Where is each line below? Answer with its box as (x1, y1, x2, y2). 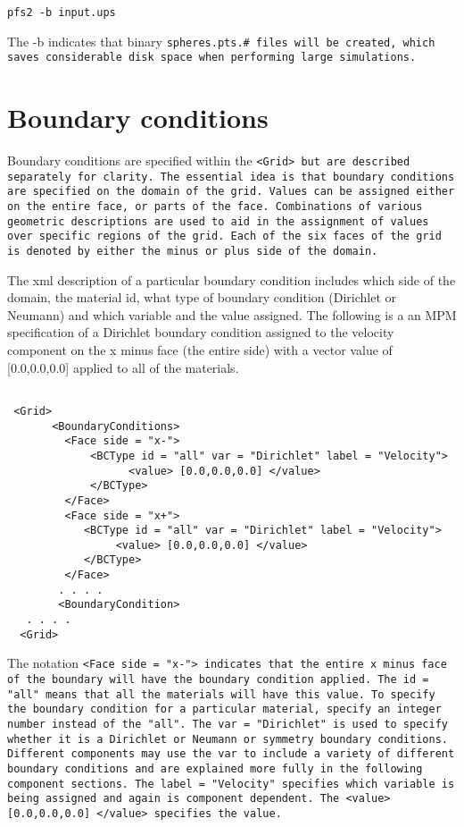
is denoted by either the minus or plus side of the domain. (7, 245, 378, 258)
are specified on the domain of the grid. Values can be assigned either (7, 185, 455, 198)
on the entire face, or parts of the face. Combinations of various (7, 200, 423, 214)
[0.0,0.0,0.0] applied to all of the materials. (7, 358, 239, 376)
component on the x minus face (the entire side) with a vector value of (7, 341, 393, 359)
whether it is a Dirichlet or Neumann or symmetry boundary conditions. (7, 732, 448, 746)
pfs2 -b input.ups (7, 6, 116, 19)
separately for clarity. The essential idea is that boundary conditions (7, 170, 455, 183)
